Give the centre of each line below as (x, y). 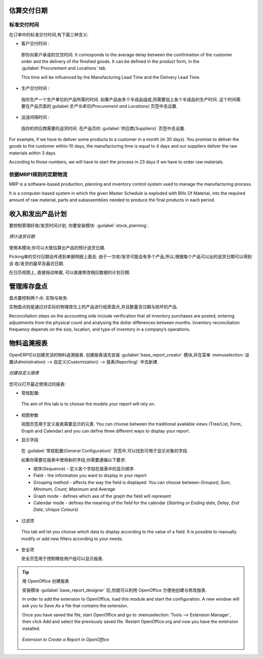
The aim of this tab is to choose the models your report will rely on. (88, 404)
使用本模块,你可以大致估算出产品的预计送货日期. (57, 247)
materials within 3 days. (33, 153)
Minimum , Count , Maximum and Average (74, 489)
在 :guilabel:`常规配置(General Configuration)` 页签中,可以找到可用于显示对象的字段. (105, 451)
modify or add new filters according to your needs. (72, 539)
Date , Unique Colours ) (56, 509)
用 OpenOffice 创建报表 (46, 581)
